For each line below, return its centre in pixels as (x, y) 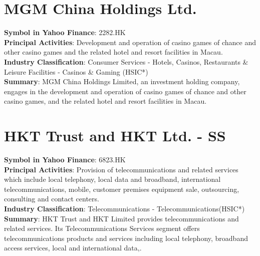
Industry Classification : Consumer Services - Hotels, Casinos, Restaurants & (126, 61)
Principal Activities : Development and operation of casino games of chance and (130, 42)
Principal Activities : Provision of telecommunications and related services (121, 169)
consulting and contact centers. (52, 199)
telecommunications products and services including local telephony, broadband (126, 238)
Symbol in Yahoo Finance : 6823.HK (65, 159)
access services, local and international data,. (73, 248)
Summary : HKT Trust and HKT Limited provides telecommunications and (121, 218)
